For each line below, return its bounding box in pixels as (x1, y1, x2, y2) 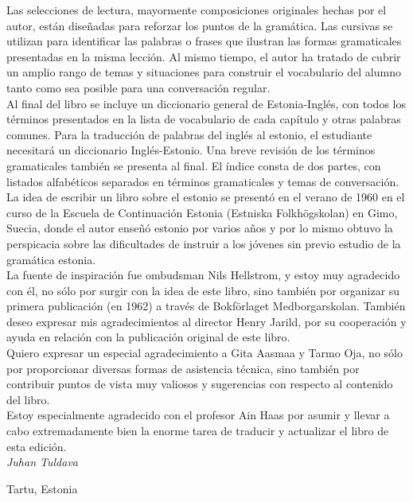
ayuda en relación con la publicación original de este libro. (6, 329, 290, 345)
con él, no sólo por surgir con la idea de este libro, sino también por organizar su (6, 282, 400, 298)
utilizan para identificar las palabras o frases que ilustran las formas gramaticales (6, 33, 402, 49)
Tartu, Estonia (6, 480, 78, 496)
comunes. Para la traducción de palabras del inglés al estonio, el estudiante (6, 126, 372, 142)
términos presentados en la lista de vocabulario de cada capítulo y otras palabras (6, 111, 401, 127)
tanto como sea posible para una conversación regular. (6, 79, 271, 95)
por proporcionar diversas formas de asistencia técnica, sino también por (6, 360, 360, 376)
